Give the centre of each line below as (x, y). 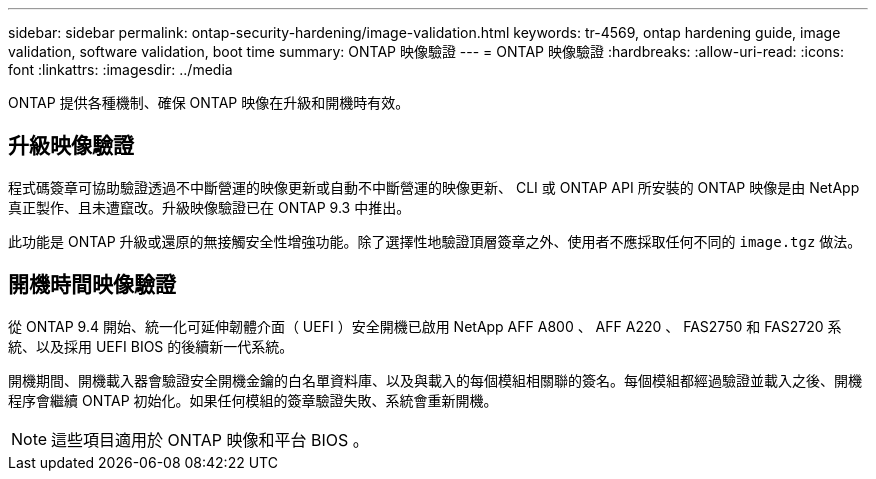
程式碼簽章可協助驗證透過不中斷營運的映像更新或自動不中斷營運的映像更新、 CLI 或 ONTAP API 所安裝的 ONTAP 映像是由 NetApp (434, 187)
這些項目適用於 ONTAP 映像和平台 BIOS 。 (210, 439)
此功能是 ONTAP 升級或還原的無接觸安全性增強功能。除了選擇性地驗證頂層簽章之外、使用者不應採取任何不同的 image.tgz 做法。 (435, 241)
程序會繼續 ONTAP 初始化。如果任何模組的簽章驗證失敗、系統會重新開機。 (253, 400)
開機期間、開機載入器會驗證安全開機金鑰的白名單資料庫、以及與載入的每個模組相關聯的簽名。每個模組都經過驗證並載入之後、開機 (435, 380)
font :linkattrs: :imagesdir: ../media (120, 69)
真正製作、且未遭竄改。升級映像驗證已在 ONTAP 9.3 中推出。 (209, 207)
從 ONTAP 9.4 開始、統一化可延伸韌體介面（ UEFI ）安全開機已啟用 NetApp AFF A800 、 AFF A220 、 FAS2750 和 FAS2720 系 (425, 326)
